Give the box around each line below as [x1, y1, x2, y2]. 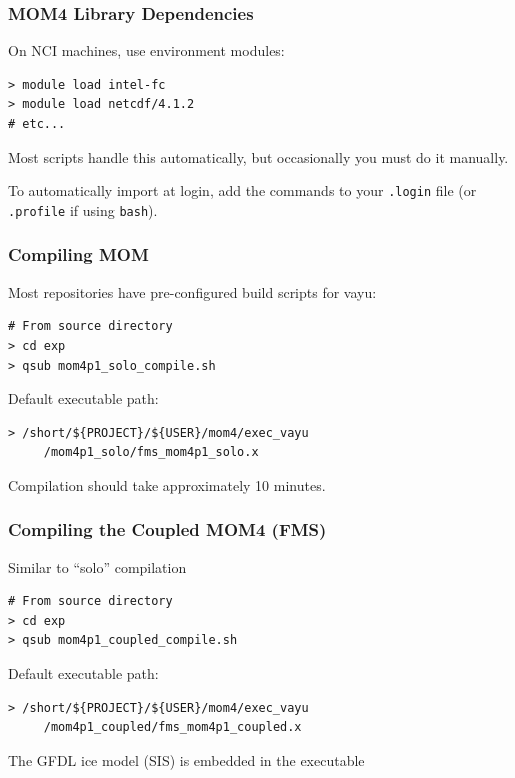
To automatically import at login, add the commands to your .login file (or [8, 180, 477, 201]
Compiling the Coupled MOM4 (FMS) [8, 517, 327, 542]
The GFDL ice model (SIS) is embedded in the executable [8, 749, 365, 770]
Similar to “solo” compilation [8, 556, 187, 577]
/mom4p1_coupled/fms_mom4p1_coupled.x [43, 720, 302, 735]
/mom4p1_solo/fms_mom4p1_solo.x [43, 445, 259, 460]
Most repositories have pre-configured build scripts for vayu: [8, 281, 377, 302]
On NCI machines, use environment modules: [8, 40, 285, 61]
